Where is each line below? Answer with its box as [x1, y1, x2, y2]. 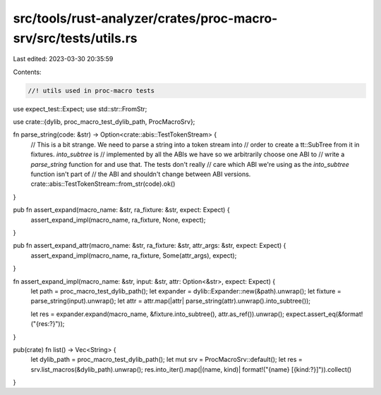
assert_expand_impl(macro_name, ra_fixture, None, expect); [30, 215, 206, 224]
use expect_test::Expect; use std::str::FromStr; [13, 104, 147, 113]
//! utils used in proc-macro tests [28, 87, 155, 94]
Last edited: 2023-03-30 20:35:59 [13, 55, 114, 63]
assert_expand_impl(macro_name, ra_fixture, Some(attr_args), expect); [30, 251, 237, 260]
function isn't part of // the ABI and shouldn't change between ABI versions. [30, 170, 251, 179]
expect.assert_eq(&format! [286, 310, 363, 318]
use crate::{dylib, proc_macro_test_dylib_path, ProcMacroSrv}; [13, 118, 195, 126]
